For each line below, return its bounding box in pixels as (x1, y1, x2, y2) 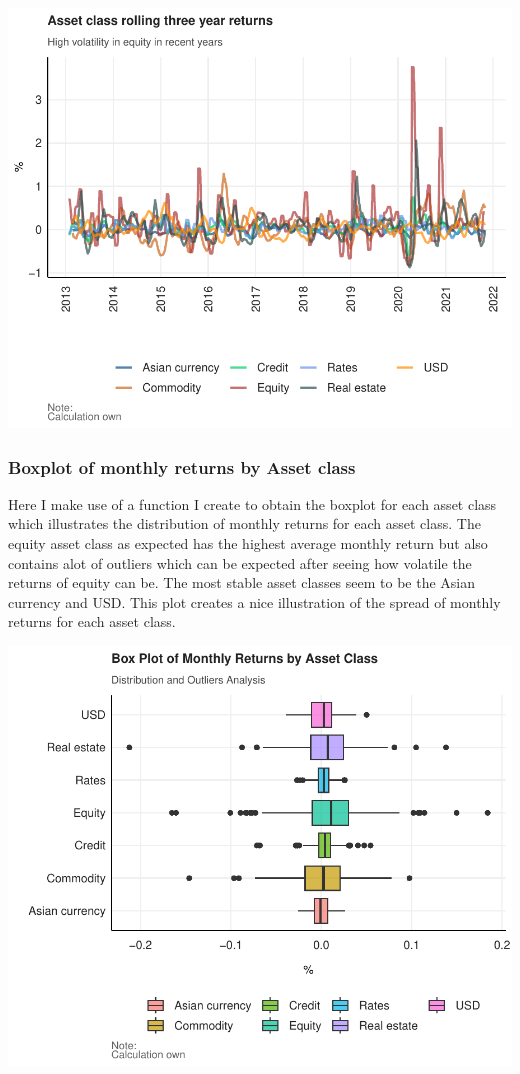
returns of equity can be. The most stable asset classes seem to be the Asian (8, 572, 476, 593)
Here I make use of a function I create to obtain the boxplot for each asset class (8, 493, 497, 514)
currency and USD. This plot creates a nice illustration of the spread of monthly (8, 591, 501, 612)
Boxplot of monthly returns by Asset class (8, 454, 356, 479)
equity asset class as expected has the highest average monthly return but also (8, 533, 488, 553)
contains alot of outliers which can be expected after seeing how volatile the (8, 552, 472, 573)
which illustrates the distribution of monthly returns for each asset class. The (8, 513, 481, 534)
